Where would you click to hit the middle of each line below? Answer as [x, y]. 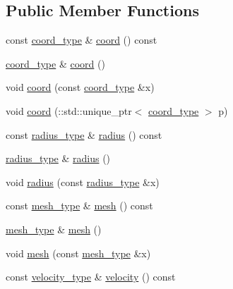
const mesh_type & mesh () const [79, 205]
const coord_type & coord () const [82, 40]
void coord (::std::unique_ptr [69, 110]
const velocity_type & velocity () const [91, 277]
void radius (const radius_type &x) [83, 182]
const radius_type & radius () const [84, 134]
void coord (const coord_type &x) [80, 87]
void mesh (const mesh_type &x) [78, 253]
